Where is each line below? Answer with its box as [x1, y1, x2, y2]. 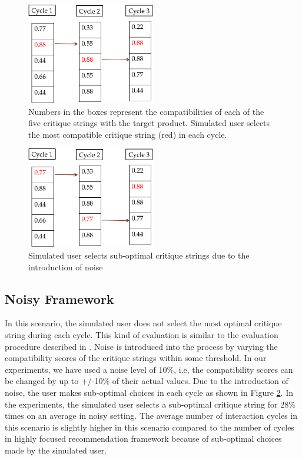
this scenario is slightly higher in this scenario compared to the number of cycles [5, 421, 294, 433]
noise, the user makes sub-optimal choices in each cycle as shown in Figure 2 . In [5, 386, 293, 399]
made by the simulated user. [5, 444, 107, 456]
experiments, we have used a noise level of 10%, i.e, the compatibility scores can [5, 363, 293, 375]
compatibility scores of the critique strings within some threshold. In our [5, 352, 267, 364]
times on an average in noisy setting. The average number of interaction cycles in [5, 409, 298, 422]
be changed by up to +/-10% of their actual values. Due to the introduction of [5, 375, 288, 387]
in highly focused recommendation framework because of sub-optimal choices [5, 432, 282, 445]
